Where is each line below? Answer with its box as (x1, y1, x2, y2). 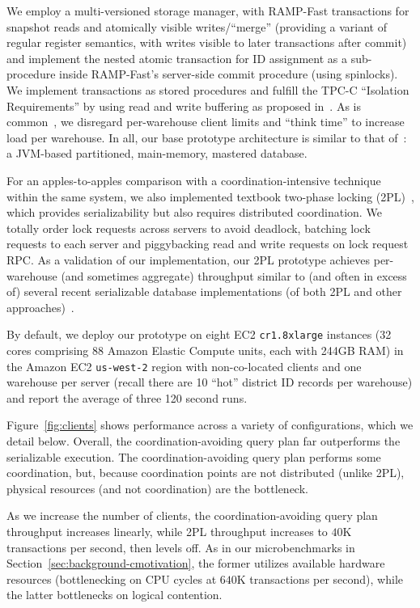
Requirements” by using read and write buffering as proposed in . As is (6, 97, 361, 114)
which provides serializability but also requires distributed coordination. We (6, 204, 382, 221)
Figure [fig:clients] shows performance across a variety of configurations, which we (6, 416, 414, 433)
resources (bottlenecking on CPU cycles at (6, 570, 217, 587)
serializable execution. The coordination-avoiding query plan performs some (6, 448, 381, 465)
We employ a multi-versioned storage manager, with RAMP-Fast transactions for (6, 2, 409, 19)
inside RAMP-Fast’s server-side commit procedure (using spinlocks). (59, 65, 398, 82)
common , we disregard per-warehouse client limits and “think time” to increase (6, 113, 405, 130)
